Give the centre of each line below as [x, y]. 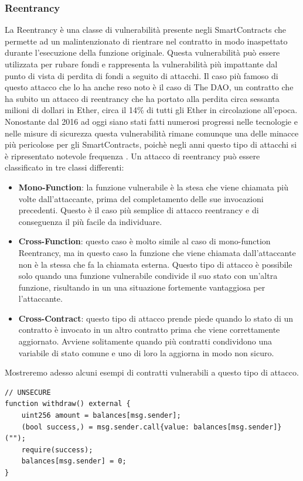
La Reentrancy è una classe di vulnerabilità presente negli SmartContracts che [145, 30]
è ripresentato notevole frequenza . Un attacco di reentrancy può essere [132, 156]
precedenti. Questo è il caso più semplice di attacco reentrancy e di [139, 210]
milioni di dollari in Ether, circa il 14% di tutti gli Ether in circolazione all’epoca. [151, 110]
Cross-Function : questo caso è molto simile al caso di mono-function [144, 241]
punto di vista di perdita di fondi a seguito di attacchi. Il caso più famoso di [142, 75]
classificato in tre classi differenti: [64, 167]
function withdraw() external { [68, 404]
